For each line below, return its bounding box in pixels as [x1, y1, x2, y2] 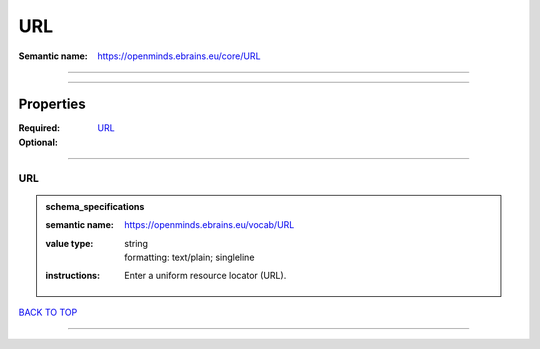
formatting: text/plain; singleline [124, 251, 255, 263]
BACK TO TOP [18, 306, 78, 318]
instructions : [45, 270, 100, 282]
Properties [18, 96, 86, 113]
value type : [45, 237, 94, 249]
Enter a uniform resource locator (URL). [124, 270, 287, 282]
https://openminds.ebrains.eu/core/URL [97, 50, 261, 62]
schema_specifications [45, 200, 145, 212]
